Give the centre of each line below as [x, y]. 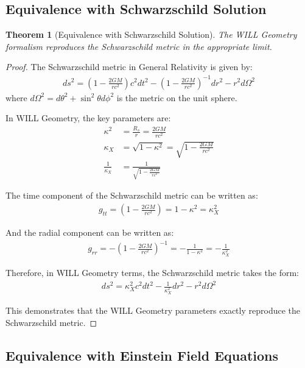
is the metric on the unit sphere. [177, 97]
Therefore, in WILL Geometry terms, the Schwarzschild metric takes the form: [152, 273]
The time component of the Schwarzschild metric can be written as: [132, 195]
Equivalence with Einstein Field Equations [142, 355]
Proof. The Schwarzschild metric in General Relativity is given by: [129, 67]
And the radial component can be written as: [90, 232]
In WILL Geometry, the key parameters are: [88, 118]
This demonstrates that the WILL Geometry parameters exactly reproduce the [153, 310]
